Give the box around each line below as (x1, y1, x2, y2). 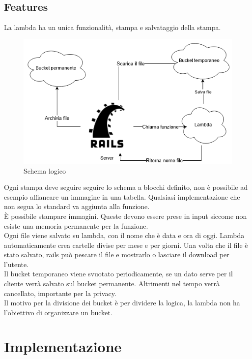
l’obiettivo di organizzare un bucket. (4, 307, 112, 317)
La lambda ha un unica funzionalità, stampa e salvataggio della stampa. (4, 22, 221, 32)
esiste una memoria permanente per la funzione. (4, 220, 148, 231)
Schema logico (24, 165, 66, 176)
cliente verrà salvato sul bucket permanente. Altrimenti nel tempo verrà (4, 278, 220, 289)
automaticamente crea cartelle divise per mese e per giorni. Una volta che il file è (4, 239, 248, 250)
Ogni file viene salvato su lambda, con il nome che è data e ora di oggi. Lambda (4, 230, 245, 240)
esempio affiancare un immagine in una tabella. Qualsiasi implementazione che (4, 191, 240, 202)
